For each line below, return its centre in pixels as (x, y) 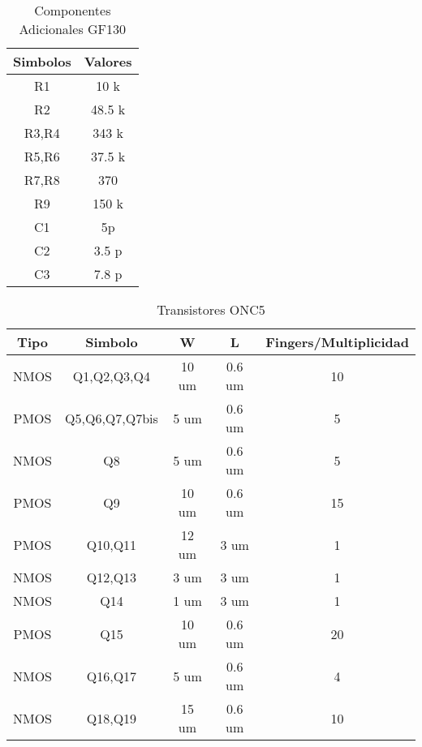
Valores (108, 61)
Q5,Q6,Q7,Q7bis (112, 418)
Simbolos (42, 61)
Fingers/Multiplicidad (337, 342)
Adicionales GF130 (73, 29)
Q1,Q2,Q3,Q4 (111, 376)
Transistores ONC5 (211, 309)
